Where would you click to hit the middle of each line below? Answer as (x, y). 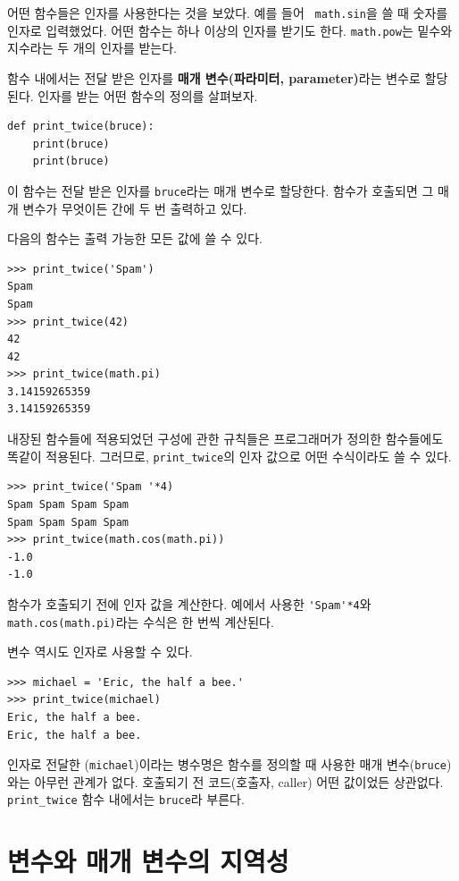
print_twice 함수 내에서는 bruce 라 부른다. (126, 799)
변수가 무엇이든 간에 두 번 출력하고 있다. (135, 208)
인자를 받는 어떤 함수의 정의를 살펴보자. (148, 95)
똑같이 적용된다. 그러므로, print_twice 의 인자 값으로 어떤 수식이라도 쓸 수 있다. (229, 456)
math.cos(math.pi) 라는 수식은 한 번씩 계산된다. (141, 621)
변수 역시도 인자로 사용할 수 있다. (100, 652)
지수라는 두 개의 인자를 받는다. (92, 48)
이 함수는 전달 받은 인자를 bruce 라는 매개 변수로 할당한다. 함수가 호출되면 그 (221, 190)
